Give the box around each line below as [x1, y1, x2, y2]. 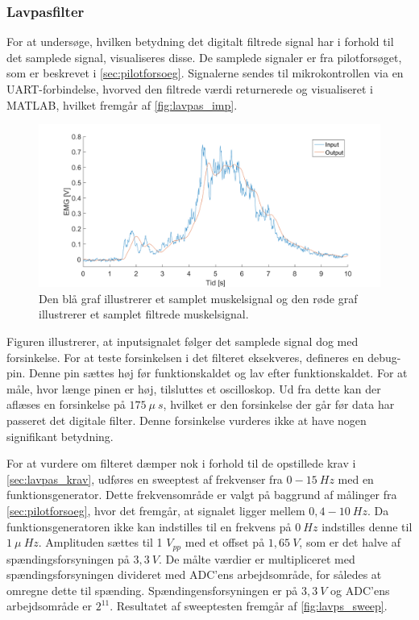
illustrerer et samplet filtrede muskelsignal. [39, 306, 249, 322]
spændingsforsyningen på [6, 550, 130, 567]
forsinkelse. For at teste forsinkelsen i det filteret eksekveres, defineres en [6, 348, 364, 365]
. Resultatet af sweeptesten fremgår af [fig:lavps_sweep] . [110, 597, 388, 614]
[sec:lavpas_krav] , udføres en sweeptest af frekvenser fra [6, 470, 283, 487]
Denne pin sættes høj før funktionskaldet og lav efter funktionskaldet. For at [29, 364, 408, 381]
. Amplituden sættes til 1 [38, 534, 163, 551]
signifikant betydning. [6, 427, 114, 444]
